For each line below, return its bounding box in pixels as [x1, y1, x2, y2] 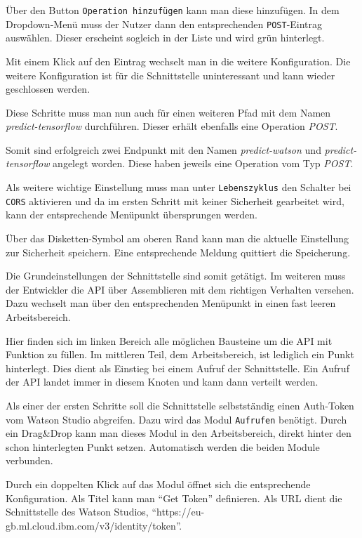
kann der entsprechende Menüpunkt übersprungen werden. [6, 207, 257, 222]
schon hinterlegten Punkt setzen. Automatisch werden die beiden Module [6, 439, 320, 454]
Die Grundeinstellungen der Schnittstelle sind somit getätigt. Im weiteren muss [6, 268, 346, 283]
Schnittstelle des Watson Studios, [6, 504, 149, 519]
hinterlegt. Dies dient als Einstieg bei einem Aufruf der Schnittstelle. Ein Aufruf [6, 360, 349, 375]
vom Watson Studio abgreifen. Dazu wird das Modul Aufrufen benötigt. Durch [6, 412, 347, 426]
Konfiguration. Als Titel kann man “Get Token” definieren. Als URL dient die [6, 490, 342, 505]
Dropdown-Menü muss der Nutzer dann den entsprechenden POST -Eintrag [6, 16, 323, 31]
